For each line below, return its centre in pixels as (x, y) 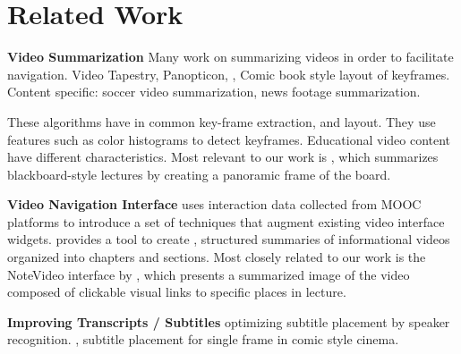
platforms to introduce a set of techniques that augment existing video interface (226, 221)
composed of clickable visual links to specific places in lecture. (177, 292)
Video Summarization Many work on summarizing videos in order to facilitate (230, 57)
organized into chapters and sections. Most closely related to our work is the (217, 257)
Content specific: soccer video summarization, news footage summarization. (214, 92)
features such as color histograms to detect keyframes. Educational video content (229, 139)
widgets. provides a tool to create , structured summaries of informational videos (229, 239)
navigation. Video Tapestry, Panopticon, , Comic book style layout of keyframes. (229, 74)
